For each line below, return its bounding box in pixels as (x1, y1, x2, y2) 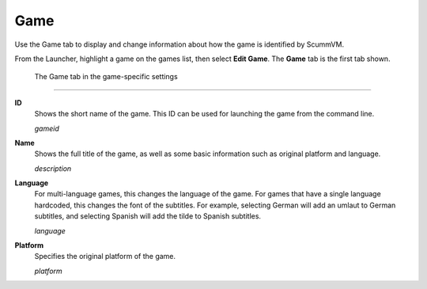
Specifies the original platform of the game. (34, 252, 176, 261)
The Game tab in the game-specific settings (34, 72, 178, 82)
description (34, 163, 72, 173)
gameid (34, 124, 59, 133)
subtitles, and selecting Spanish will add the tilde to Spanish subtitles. (34, 211, 261, 221)
